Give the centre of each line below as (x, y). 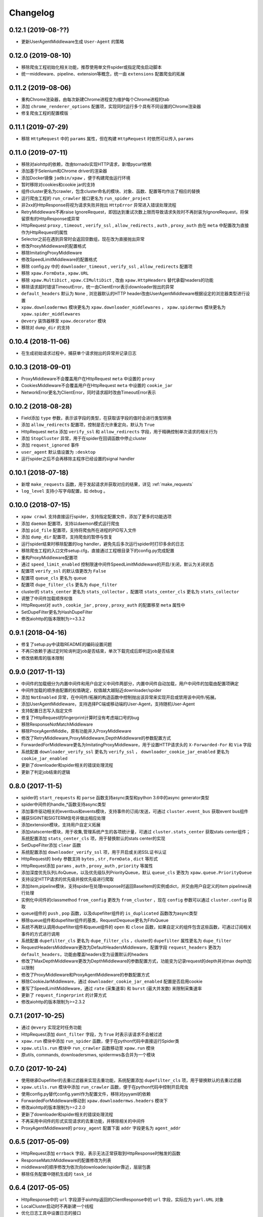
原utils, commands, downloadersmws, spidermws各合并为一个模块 (88, 1054)
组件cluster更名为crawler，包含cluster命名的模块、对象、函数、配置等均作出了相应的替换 (111, 191)
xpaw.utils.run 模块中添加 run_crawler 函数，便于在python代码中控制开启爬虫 (105, 1087)
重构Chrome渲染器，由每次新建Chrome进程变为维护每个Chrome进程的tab (95, 99)
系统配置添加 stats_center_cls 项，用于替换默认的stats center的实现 (93, 839)
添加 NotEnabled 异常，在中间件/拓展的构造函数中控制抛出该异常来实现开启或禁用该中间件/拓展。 (120, 697)
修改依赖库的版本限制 (43, 658)
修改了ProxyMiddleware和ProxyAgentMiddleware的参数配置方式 (85, 975)
